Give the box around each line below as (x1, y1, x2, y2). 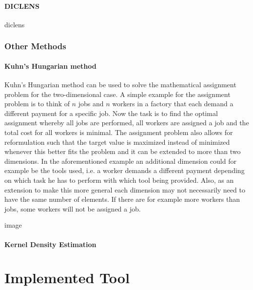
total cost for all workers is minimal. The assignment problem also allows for (4, 127, 233, 137)
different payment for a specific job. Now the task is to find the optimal (4, 108, 218, 118)
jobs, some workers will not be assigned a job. (4, 203, 141, 213)
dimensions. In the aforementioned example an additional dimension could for (4, 155, 236, 166)
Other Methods (4, 40, 66, 52)
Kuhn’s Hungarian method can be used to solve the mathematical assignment (4, 79, 236, 90)
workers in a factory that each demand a (112, 98, 234, 109)
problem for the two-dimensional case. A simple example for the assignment (4, 89, 231, 99)
